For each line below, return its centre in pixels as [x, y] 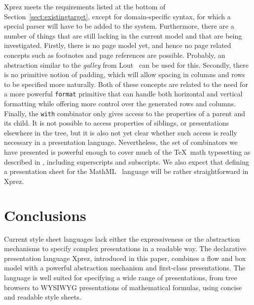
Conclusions [45, 215]
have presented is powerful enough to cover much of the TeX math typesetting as [127, 152]
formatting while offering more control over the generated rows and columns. [120, 103]
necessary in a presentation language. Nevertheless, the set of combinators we [121, 142]
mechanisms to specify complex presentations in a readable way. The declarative [125, 248]
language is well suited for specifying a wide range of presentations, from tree [121, 277]
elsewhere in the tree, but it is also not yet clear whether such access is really [121, 132]
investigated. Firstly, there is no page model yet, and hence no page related [118, 45]
